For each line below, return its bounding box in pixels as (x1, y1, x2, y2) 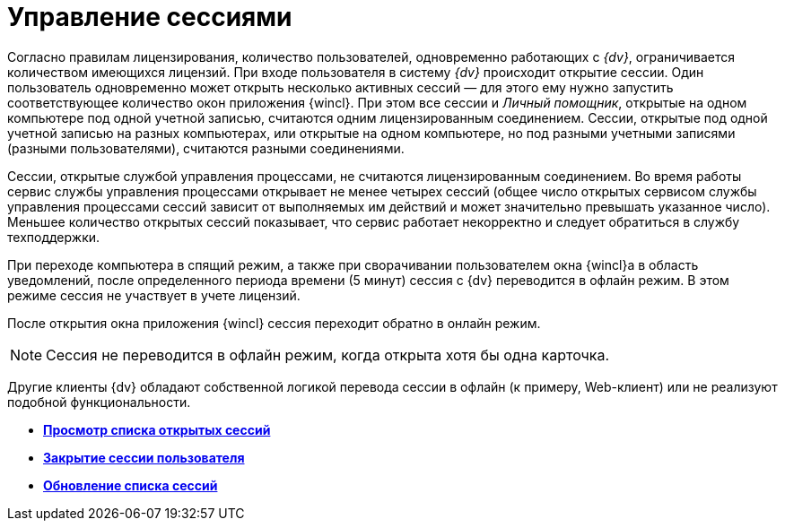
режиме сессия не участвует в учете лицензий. (7, 287, 301, 303)
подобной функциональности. (7, 394, 191, 410)
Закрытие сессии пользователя (43, 449, 245, 465)
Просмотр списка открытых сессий (43, 421, 271, 437)
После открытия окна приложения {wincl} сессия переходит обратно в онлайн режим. (7, 315, 541, 331)
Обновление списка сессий (43, 477, 218, 493)
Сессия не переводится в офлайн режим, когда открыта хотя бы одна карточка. (46, 345, 610, 364)
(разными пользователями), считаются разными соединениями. (7, 140, 405, 156)
